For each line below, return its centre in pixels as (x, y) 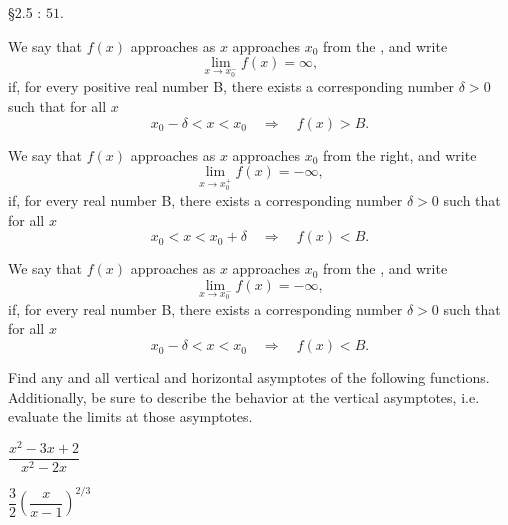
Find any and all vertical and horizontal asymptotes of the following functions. (249, 377)
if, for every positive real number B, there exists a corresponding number (231, 86)
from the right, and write (400, 154)
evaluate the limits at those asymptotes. (130, 416)
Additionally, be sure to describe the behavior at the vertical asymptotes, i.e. (244, 396)
